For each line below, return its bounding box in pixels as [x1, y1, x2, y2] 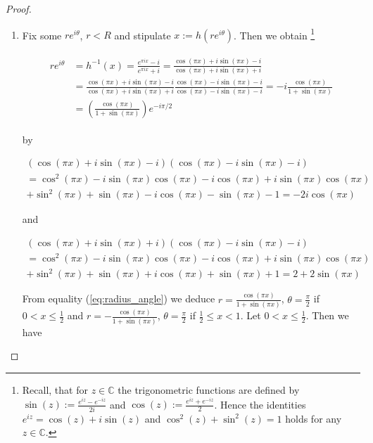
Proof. [6, 1, 32, 15]
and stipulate [114, 27, 171, 42]
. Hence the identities [214, 397, 306, 411]
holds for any [285, 411, 342, 425]
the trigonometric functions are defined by [118, 382, 300, 397]
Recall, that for [22, 382, 88, 397]
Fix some [22, 27, 62, 42]
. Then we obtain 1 [234, 25, 315, 42]
